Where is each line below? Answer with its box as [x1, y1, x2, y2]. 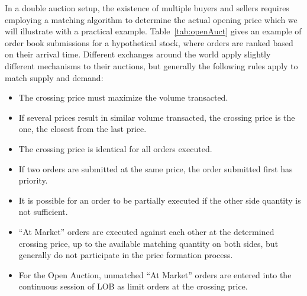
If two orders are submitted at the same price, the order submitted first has [18, 162, 293, 175]
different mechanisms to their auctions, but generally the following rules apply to [5, 59, 298, 72]
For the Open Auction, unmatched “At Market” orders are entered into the [18, 268, 292, 281]
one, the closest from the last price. [18, 123, 147, 135]
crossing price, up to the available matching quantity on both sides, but [18, 237, 279, 249]
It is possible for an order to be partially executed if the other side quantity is [18, 194, 301, 206]
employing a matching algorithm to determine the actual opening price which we [5, 13, 298, 25]
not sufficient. [18, 205, 68, 218]
